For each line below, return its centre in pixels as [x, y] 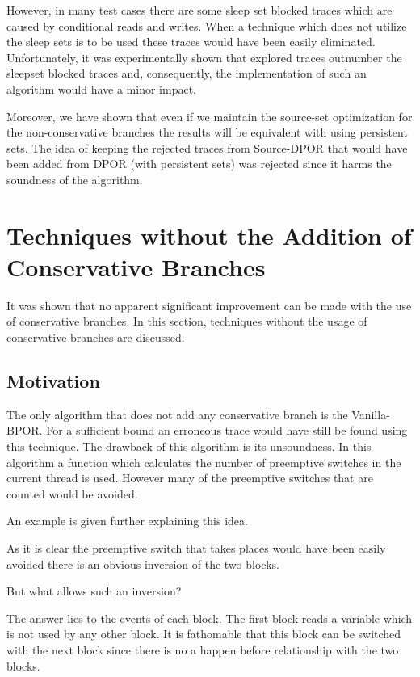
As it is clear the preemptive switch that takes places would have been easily [196, 547]
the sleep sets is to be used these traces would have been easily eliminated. [191, 42]
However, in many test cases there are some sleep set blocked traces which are [199, 10]
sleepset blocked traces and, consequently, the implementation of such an [187, 73]
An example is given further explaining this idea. [127, 521]
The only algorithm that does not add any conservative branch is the [177, 414]
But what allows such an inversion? [94, 591]
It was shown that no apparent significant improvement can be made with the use [209, 305]
